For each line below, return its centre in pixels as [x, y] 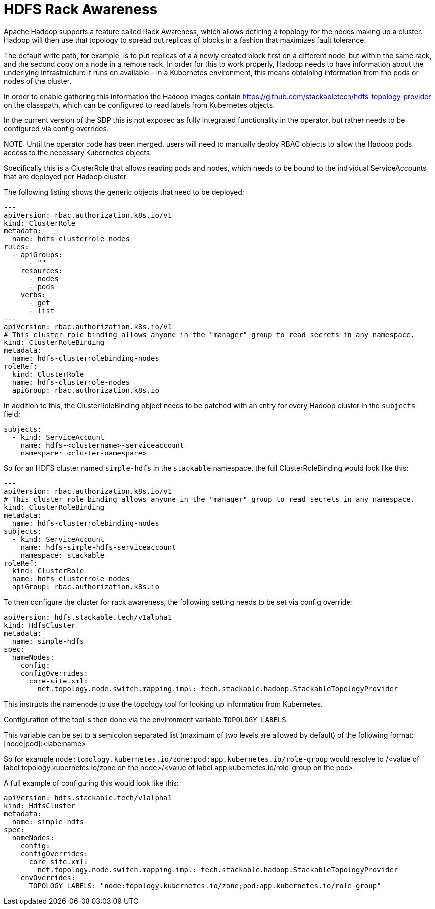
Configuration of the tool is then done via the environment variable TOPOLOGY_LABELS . [146, 719]
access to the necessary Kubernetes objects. [78, 152]
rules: [17, 247]
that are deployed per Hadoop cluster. [66, 176]
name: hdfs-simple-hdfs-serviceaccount [98, 547]
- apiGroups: [38, 255]
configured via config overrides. [56, 128]
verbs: [33, 294]
